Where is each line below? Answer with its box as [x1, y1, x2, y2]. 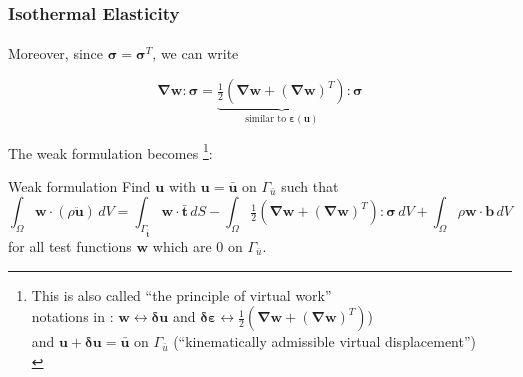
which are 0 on [152, 235, 243, 256]
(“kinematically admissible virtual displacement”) [173, 331, 477, 352]
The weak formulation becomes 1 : [8, 139, 213, 163]
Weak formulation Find [8, 175, 151, 196]
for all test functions [8, 235, 132, 256]
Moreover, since [8, 43, 104, 64]
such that [281, 175, 339, 196]
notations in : [31, 306, 114, 327]
